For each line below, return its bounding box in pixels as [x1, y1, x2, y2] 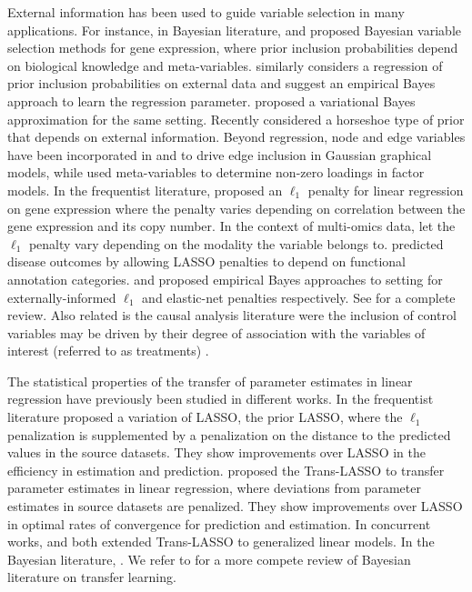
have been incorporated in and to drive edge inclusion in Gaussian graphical [7, 145, 432, 164]
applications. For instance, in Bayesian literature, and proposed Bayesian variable [7, 20, 461, 39]
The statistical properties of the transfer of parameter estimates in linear [7, 371, 413, 390]
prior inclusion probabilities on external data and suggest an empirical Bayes [7, 74, 436, 93]
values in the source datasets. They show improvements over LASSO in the [7, 443, 426, 462]
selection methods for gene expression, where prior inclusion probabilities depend [7, 38, 458, 57]
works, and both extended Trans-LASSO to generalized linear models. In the [7, 532, 435, 551]
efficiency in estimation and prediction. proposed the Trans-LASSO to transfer [7, 460, 445, 479]
